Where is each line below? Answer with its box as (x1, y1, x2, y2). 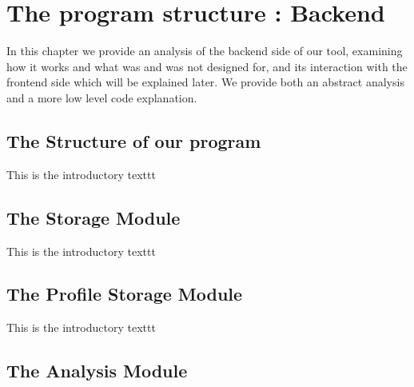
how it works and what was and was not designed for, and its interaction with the (6, 58, 408, 74)
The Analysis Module (6, 358, 188, 383)
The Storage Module (6, 205, 181, 229)
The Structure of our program (6, 128, 261, 153)
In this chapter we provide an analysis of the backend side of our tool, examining (6, 42, 403, 59)
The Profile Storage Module (6, 281, 243, 306)
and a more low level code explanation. (6, 89, 197, 106)
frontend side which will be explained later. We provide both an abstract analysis (6, 74, 404, 90)
